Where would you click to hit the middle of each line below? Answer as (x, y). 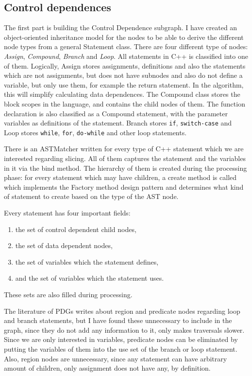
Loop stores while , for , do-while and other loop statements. (95, 132)
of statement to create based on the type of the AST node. (91, 196)
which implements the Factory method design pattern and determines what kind (124, 187)
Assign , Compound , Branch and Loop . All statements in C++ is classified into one (126, 56)
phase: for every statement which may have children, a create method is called (120, 177)
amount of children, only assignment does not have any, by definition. (107, 368)
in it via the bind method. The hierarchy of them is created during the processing (126, 168)
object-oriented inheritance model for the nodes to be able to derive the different (124, 37)
